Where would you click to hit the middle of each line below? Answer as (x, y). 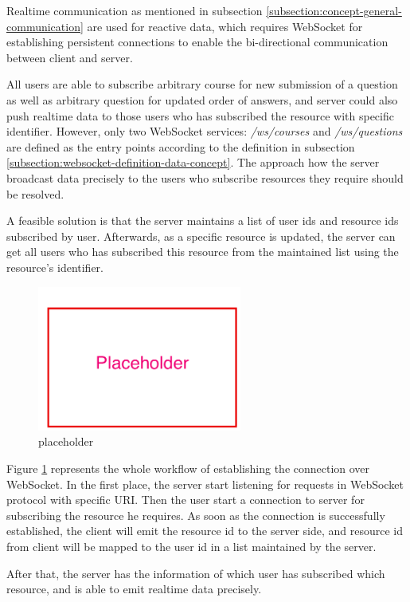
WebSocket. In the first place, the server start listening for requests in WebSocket (205, 484)
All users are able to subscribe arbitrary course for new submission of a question (202, 84)
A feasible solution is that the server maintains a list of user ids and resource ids (203, 220)
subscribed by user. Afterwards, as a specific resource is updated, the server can (201, 236)
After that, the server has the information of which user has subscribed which (196, 573)
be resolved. (35, 193)
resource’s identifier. (55, 267)
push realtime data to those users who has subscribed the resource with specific (200, 115)
